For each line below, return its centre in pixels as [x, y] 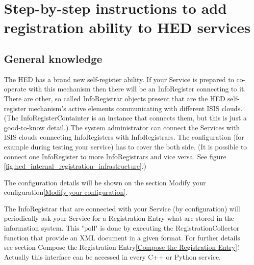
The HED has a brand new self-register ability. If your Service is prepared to [119, 79]
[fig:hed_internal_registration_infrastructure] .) [75, 166]
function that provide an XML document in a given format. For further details [122, 237]
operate [15, 89]
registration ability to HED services [127, 27]
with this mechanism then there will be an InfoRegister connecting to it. [137, 89]
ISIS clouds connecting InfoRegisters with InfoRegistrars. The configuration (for [124, 137]
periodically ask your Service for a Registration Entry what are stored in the [119, 218]
